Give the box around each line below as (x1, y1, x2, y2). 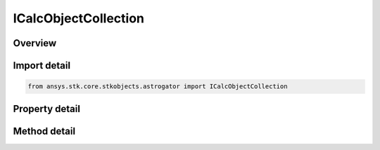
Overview (13, 37, 57, 49)
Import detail (13, 60, 70, 71)
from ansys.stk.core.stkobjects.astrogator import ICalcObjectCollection (27, 83, 288, 90)
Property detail (13, 102, 81, 115)
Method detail (13, 125, 76, 137)
